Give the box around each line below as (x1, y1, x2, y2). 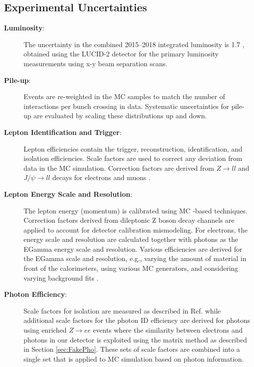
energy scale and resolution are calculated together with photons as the (24, 234, 238, 244)
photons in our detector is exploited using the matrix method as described (24, 334, 247, 344)
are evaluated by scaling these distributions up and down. (33, 110, 207, 121)
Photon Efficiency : (4, 289, 67, 299)
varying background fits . (24, 272, 99, 283)
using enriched (24, 325, 67, 335)
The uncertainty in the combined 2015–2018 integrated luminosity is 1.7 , (24, 39, 245, 49)
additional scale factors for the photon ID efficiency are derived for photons (24, 315, 251, 325)
